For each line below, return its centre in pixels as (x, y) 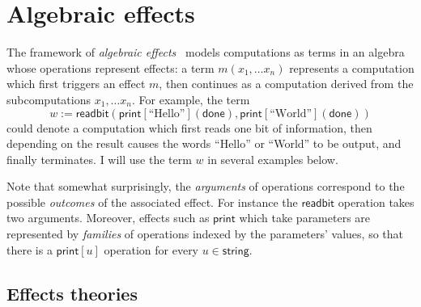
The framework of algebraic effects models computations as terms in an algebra (206, 52)
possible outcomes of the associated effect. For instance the (152, 202)
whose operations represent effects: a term (111, 67)
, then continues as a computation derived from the (286, 84)
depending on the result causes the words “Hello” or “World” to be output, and (204, 143)
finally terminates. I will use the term (99, 159)
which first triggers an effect (76, 84)
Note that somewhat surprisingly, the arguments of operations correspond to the (206, 186)
